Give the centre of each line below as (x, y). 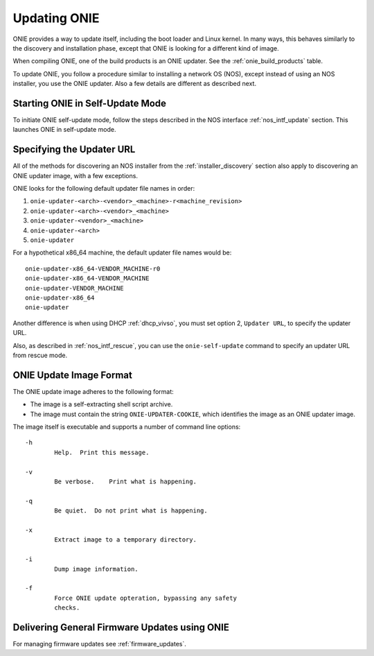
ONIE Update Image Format (73, 375)
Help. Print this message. (102, 452)
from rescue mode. (40, 355)
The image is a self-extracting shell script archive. (101, 404)
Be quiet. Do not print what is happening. (131, 511)
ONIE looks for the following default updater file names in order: (104, 189)
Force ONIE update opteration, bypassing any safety (145, 598)
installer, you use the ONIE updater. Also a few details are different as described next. (134, 84)
